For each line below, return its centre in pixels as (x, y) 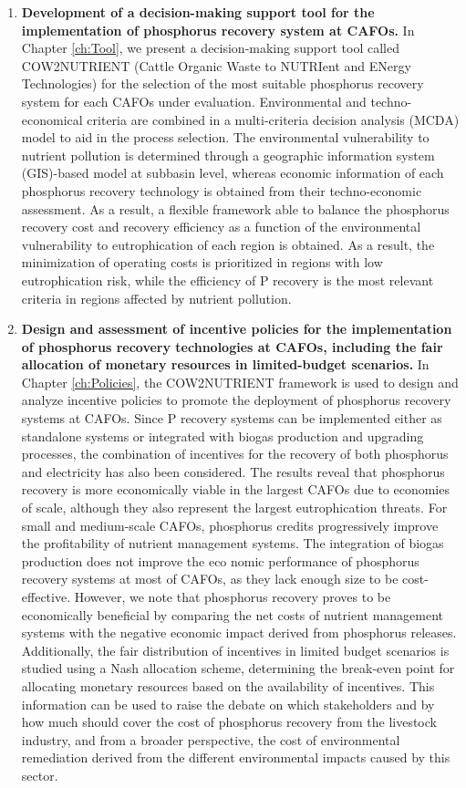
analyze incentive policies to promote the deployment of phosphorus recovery (236, 400)
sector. (40, 775)
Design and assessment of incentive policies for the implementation (237, 329)
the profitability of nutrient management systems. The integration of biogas (233, 543)
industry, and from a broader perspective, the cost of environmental (211, 739)
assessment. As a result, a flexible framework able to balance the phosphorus (235, 208)
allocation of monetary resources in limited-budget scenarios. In (225, 364)
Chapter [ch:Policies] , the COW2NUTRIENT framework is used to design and (240, 382)
